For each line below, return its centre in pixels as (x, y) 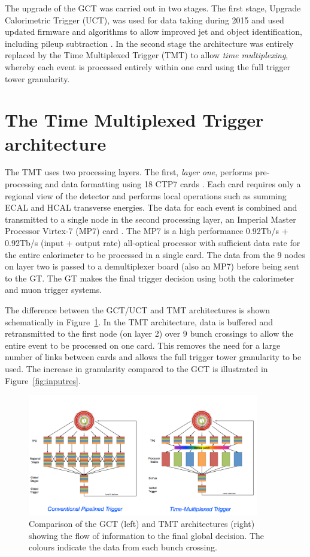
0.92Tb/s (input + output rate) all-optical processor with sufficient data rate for (153, 243)
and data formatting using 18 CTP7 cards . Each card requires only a (173, 184)
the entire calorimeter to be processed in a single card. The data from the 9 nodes (155, 254)
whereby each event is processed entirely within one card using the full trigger (148, 66)
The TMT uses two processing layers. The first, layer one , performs (129, 172)
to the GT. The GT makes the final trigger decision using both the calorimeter (150, 278)
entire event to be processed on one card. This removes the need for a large (143, 345)
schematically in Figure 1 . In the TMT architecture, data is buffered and (139, 321)
